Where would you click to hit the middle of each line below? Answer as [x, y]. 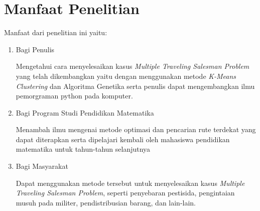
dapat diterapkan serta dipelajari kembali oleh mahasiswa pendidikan [123, 139]
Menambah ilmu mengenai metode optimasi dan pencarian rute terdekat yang [136, 129]
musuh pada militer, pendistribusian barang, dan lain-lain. [106, 202]
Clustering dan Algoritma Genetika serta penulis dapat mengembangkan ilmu [135, 86]
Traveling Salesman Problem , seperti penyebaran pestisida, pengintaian [125, 193]
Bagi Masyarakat [42, 166]
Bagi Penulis [35, 49]
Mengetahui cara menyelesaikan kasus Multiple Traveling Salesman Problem [133, 66]
